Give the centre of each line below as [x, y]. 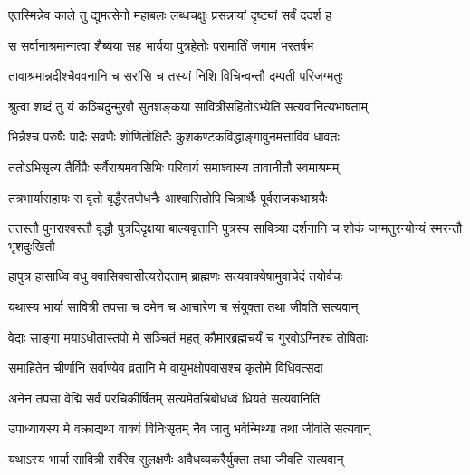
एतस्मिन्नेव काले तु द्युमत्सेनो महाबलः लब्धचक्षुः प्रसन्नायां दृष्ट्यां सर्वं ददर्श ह [170, 15]
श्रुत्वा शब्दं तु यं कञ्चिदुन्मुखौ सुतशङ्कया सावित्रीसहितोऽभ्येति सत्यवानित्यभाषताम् [188, 106]
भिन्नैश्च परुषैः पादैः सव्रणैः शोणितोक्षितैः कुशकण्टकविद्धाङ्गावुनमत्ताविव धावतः [174, 136]
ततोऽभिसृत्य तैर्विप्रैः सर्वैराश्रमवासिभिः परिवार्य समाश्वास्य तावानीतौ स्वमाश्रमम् [174, 166]
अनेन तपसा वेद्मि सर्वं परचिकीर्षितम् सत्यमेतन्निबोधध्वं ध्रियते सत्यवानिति [164, 397]
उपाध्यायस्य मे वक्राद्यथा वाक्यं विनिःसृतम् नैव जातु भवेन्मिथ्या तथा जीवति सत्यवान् [190, 428]
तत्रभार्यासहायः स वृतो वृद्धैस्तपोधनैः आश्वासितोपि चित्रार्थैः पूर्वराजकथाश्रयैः [168, 197]
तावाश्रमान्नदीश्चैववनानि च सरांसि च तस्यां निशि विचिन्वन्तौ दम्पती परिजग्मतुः [176, 76]
